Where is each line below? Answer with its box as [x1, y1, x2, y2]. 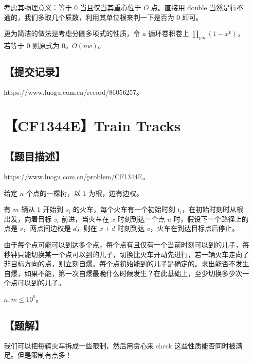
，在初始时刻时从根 [181, 204, 243, 214]
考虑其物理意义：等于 [4, 2, 72, 12]
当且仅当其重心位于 [80, 2, 142, 12]
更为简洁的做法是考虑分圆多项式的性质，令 [4, 28, 140, 38]
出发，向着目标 [4, 213, 52, 224]
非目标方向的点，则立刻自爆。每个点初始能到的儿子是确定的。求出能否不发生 [4, 259, 249, 269]
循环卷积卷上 [148, 28, 189, 38]
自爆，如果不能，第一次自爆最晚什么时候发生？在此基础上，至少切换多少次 [4, 268, 242, 278]
